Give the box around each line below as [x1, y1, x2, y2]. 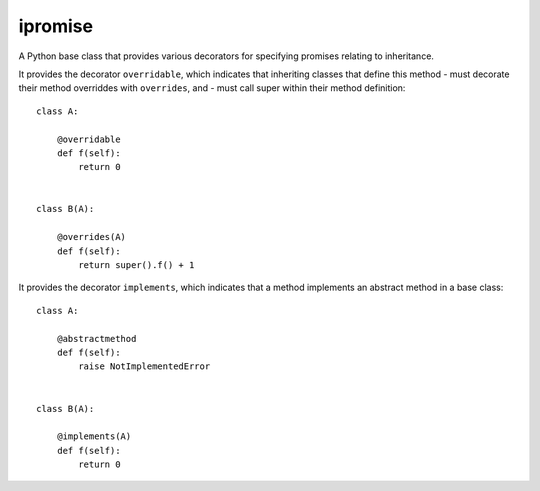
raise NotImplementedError [78, 361, 211, 372]
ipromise [18, 15, 94, 37]
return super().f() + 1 [78, 260, 195, 271]
